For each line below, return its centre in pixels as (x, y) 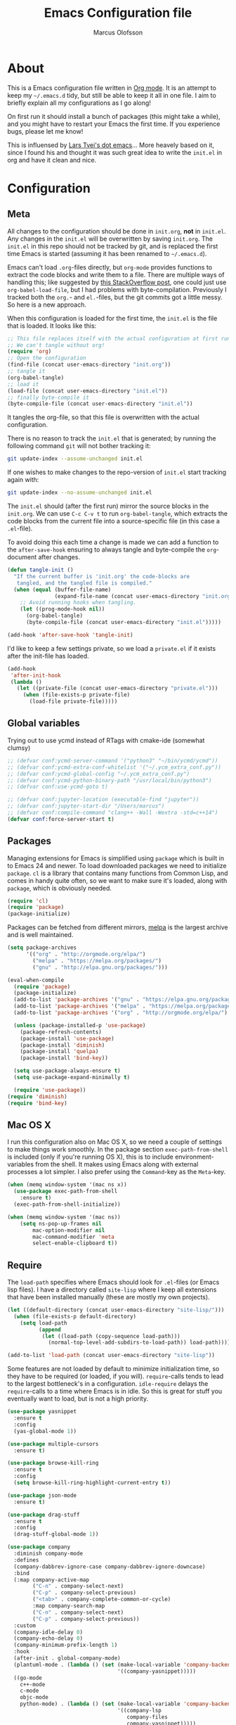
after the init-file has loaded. (48, 656)
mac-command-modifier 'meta (73, 1237)
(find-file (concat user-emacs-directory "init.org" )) (89, 365)
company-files (147, 1717)
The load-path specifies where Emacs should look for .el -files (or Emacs (113, 1282)
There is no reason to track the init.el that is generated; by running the (112, 438)
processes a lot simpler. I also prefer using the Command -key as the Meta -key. (117, 1172)
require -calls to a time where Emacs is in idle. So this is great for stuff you (115, 1392)
